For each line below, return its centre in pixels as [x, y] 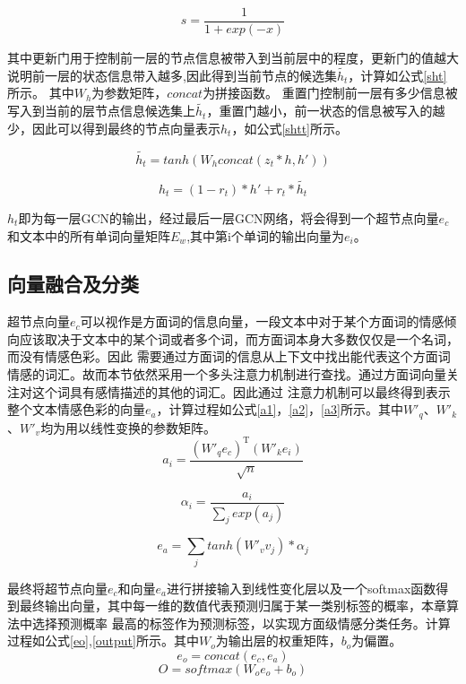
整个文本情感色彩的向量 [76, 409]
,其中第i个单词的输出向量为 [265, 235]
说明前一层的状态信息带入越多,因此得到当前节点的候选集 [172, 75]
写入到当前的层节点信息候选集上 [101, 111]
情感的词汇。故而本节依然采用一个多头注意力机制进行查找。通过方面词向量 [227, 374]
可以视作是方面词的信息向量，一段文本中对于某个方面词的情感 [262, 321]
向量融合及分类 [73, 284]
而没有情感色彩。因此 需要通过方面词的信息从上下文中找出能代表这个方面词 [229, 356]
